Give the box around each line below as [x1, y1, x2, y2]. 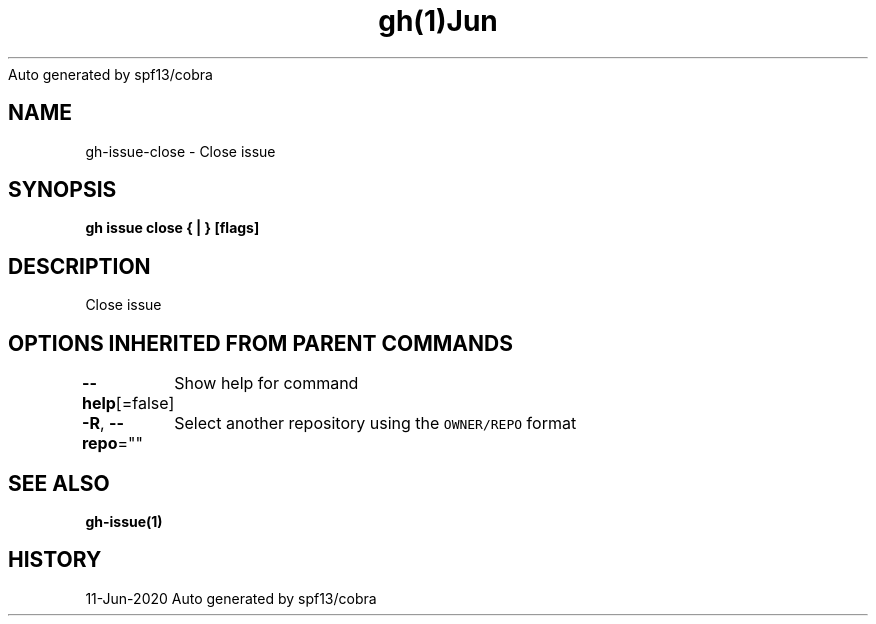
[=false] [115, 393, 175, 414]
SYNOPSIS [8, 177, 117, 203]
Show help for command [174, 373, 359, 394]
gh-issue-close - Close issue [85, 142, 276, 160]
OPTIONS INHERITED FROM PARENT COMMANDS [8, 330, 513, 356]
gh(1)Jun [378, 4, 498, 38]
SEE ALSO [8, 470, 110, 496]
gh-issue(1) [85, 512, 163, 530]
